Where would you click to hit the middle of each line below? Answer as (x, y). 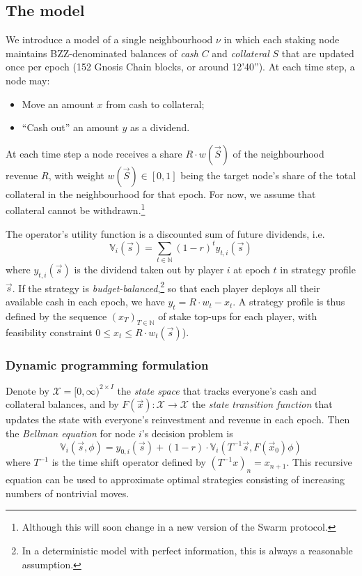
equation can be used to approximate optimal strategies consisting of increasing (175, 479)
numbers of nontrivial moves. (68, 493)
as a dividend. (160, 127)
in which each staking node (282, 39)
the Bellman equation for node (71, 433)
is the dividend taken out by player (149, 270)
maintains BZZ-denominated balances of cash (102, 53)
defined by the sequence (56, 316)
